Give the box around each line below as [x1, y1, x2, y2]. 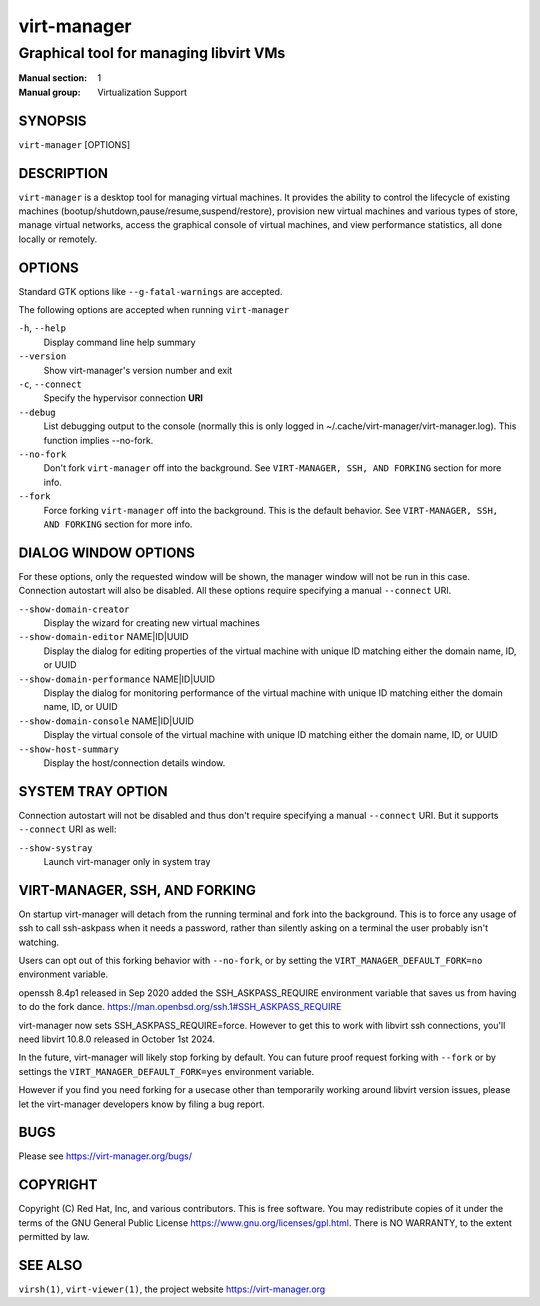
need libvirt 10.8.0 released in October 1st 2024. [18, 1033, 215, 1045]
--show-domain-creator [18, 603, 130, 615]
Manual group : [18, 86, 81, 98]
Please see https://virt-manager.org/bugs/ [18, 1150, 193, 1162]
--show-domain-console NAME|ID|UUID [18, 715, 195, 727]
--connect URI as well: [18, 823, 117, 835]
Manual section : [18, 72, 88, 84]
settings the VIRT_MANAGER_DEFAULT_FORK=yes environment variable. [18, 1065, 315, 1077]
